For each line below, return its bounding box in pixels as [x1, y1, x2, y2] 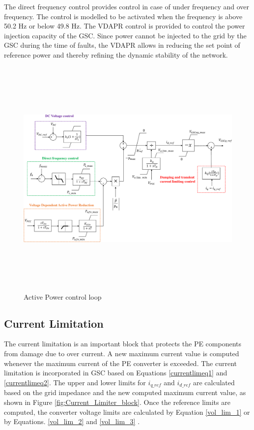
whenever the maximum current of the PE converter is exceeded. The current [4, 358, 237, 368]
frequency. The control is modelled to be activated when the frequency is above [4, 11, 243, 21]
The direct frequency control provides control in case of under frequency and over [4, 1, 250, 11]
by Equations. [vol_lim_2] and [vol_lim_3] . [4, 416, 140, 427]
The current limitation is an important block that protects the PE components [4, 338, 242, 349]
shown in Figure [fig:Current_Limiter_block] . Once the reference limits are [4, 397, 230, 407]
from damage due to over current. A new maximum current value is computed [4, 348, 239, 359]
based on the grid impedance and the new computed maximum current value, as [4, 387, 246, 398]
